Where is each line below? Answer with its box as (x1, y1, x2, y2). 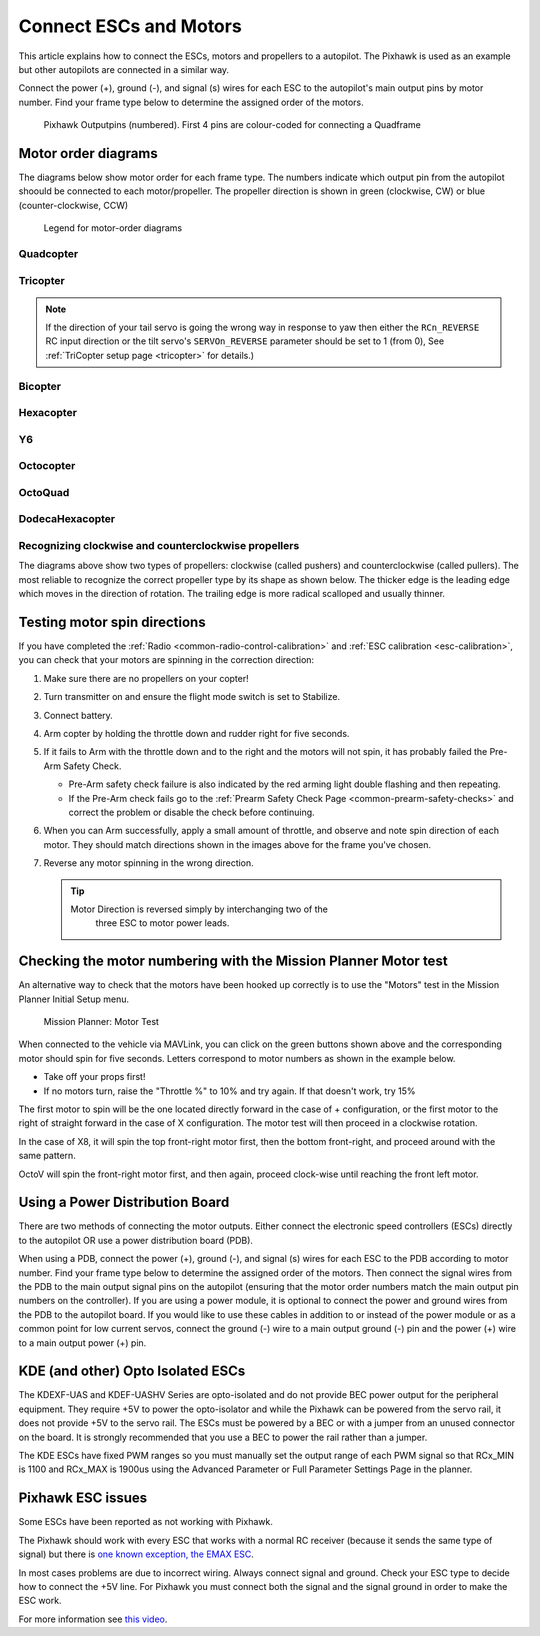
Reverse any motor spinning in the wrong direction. (43, 857, 254, 869)
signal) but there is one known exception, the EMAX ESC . (18, 1548, 255, 1560)
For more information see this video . (18, 1613, 168, 1625)
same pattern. (18, 1150, 77, 1162)
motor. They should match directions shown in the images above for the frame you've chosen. (43, 838, 432, 850)
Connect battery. (43, 709, 114, 721)
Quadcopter (18, 246, 79, 260)
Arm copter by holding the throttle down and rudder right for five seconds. (43, 728, 350, 740)
